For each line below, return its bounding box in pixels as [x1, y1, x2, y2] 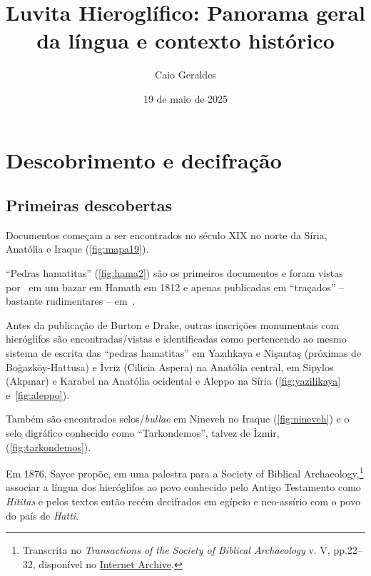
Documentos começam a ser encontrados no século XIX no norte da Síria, [6, 227, 327, 242]
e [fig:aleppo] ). [6, 387, 70, 402]
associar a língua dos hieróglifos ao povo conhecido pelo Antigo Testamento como [6, 480, 361, 495]
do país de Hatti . [6, 507, 79, 522]
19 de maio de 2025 [143, 91, 228, 106]
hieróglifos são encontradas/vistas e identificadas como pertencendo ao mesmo [6, 331, 347, 346]
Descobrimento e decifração [6, 145, 282, 174]
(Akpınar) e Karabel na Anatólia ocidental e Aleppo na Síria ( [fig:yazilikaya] [6, 373, 341, 388]
